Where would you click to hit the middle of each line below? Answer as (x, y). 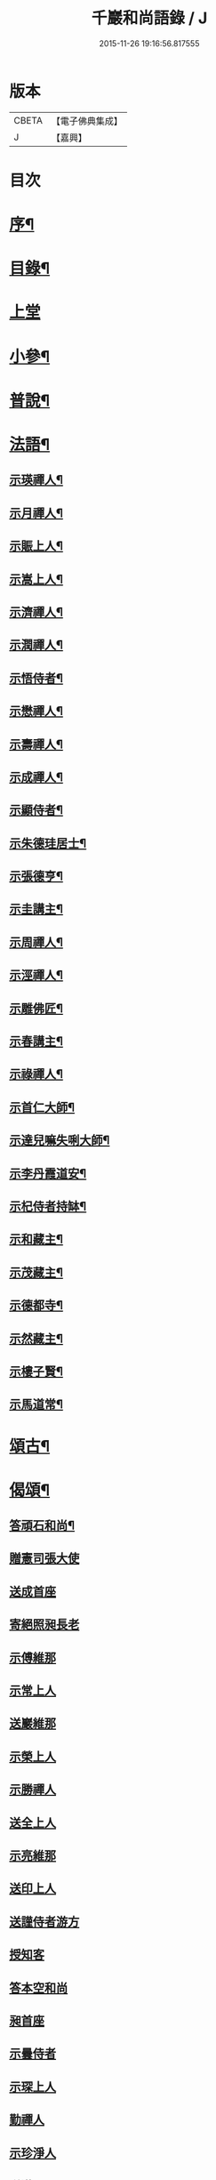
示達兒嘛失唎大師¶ (60, 1141)
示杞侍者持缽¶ (48, 1206)
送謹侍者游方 (44, 1922)
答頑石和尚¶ (42, 1526)
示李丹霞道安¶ (48, 1174)
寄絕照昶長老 (44, 1625)
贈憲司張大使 (44, 1559)
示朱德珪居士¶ (48, 843)
